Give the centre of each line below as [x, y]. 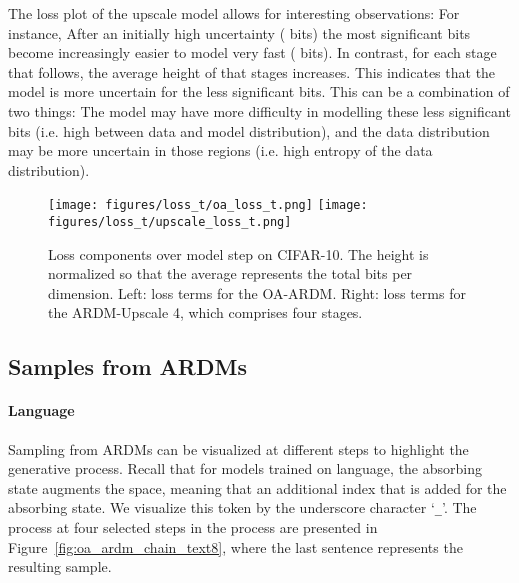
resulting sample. [60, 566]
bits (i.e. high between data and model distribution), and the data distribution [249, 130]
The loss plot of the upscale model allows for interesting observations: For [234, 13]
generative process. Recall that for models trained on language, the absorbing [245, 468]
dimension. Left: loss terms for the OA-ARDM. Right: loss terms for [257, 292]
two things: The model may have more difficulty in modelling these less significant [259, 110]
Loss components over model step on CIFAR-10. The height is [238, 253]
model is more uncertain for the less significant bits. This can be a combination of [259, 91]
